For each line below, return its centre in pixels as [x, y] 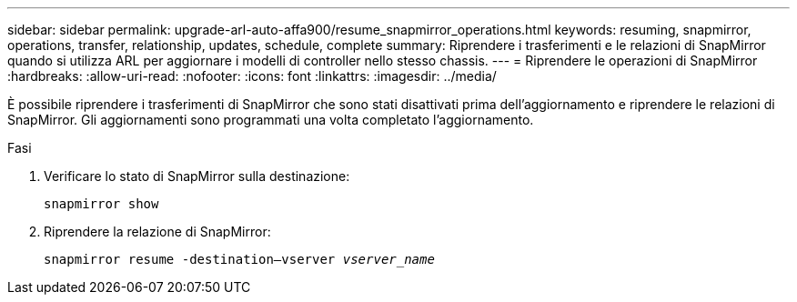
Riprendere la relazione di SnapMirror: [157, 232]
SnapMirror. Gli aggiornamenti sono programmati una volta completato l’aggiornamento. [271, 120]
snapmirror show [101, 204]
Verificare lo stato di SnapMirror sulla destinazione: [197, 176]
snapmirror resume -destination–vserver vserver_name [239, 259]
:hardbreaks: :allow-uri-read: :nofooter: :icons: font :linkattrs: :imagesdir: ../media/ [252, 76]
